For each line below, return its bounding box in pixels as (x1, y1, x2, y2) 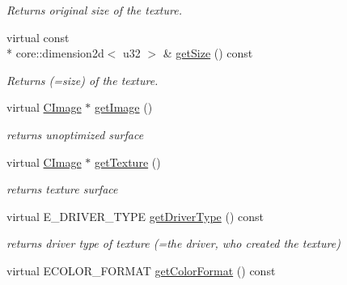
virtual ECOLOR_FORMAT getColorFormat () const (6, 262, 276, 279)
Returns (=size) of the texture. (6, 71, 159, 88)
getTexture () (94, 153, 161, 170)
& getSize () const (163, 45, 253, 62)
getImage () (94, 99, 153, 116)
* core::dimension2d (6, 45, 104, 62)
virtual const (6, 28, 70, 45)
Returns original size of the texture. (6, 2, 182, 18)
